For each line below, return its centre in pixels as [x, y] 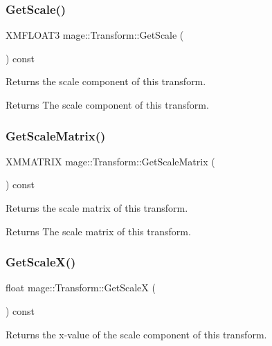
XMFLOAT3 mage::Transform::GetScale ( [95, 35]
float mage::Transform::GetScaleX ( [81, 288]
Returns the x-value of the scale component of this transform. [136, 334]
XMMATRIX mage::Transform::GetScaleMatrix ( [110, 161]
